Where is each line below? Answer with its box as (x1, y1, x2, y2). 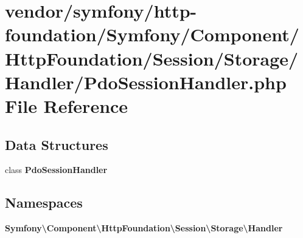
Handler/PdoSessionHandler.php (5, 69, 287, 94)
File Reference (5, 93, 128, 118)
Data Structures (5, 135, 108, 154)
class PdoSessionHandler (5, 163, 108, 176)
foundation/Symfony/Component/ (5, 22, 299, 47)
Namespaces (5, 193, 83, 212)
